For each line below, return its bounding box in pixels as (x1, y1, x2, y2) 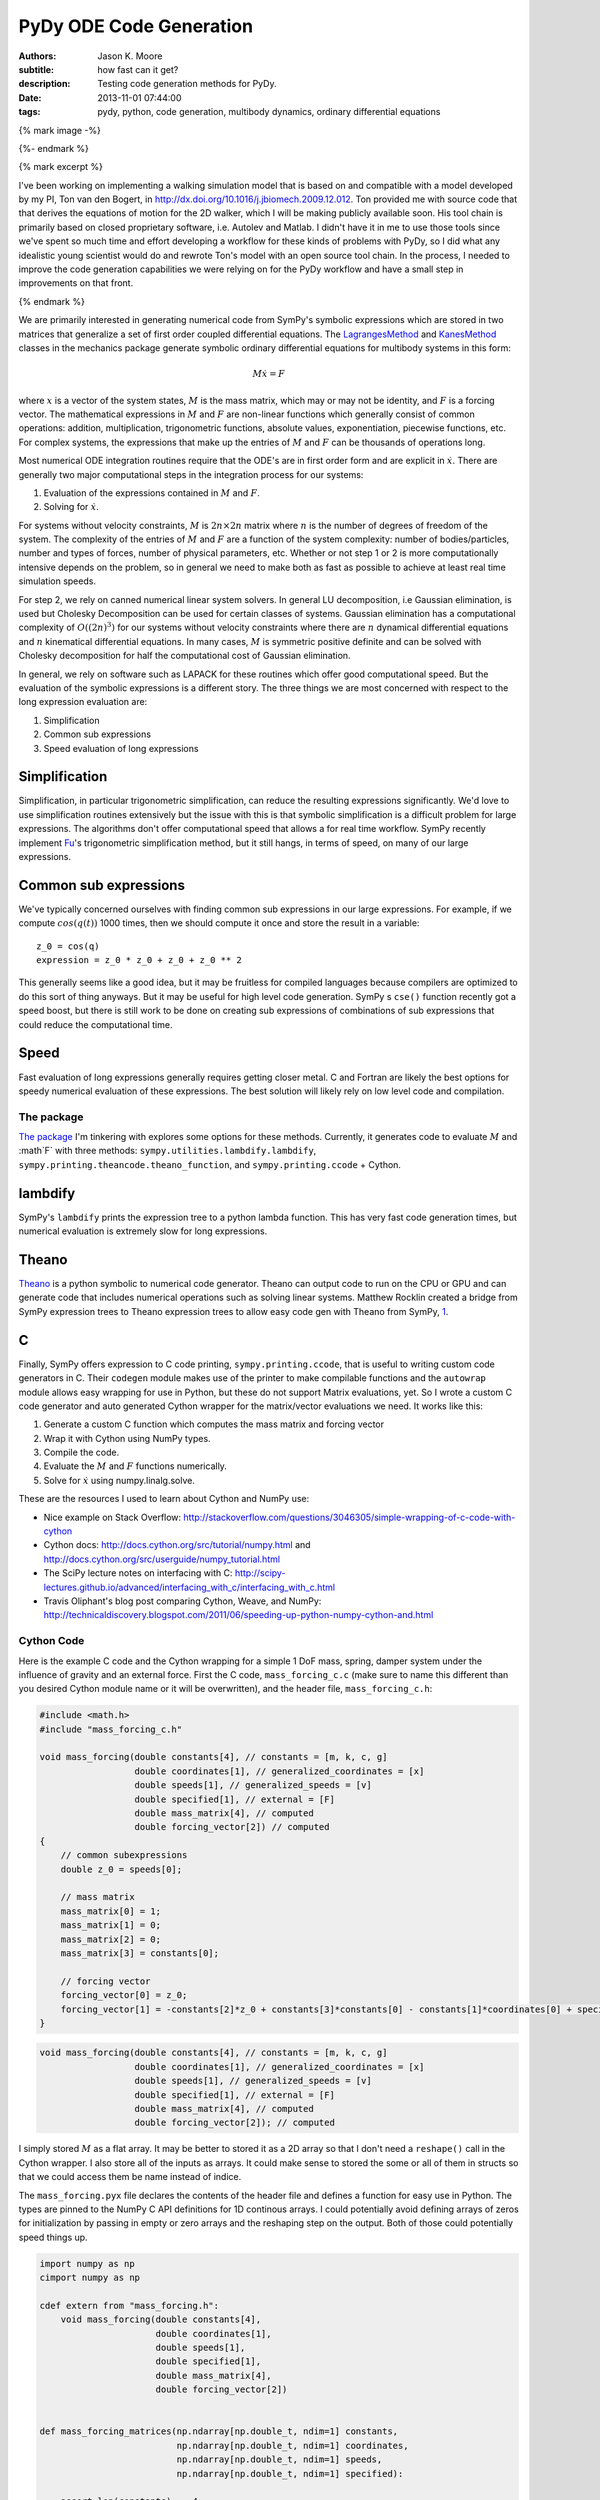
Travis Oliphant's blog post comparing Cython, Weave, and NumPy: (43, 1595, 322, 1607)
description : (18, 78, 71, 90)
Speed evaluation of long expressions (43, 742, 199, 754)
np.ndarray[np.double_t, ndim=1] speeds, (176, 2454, 383, 2465)
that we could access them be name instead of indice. (18, 2171, 242, 2183)
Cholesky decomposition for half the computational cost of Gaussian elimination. (18, 650, 351, 662)
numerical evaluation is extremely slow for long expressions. (18, 1225, 268, 1237)
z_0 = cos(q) (36, 940, 100, 952)
